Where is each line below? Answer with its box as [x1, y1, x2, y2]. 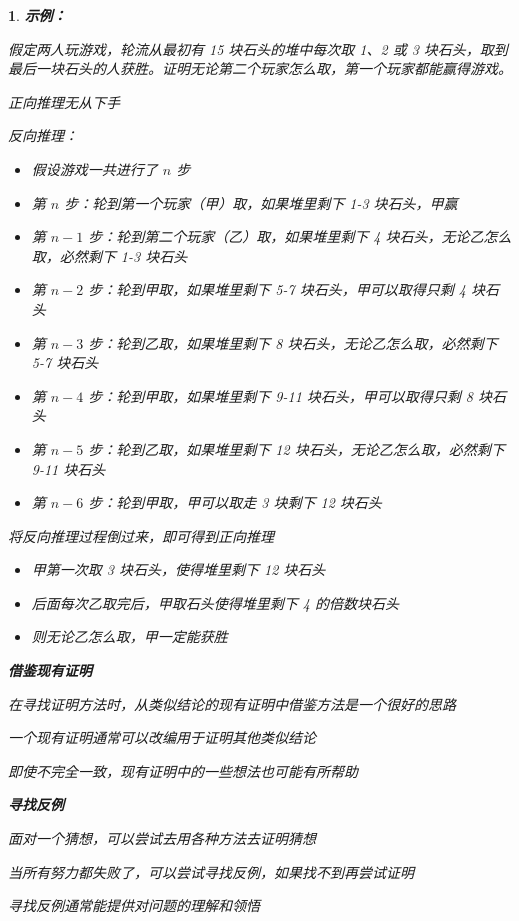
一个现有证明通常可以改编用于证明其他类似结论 [8, 727, 316, 748]
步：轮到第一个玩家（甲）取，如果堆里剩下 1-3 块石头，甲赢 [64, 192, 458, 213]
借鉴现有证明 [8, 660, 92, 681]
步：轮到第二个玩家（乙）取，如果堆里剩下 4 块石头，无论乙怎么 [88, 226, 512, 247]
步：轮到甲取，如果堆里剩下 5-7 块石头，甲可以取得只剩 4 [88, 279, 466, 300]
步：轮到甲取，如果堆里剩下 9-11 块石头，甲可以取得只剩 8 [88, 385, 474, 406]
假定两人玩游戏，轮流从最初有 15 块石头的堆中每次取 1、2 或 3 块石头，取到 [8, 38, 508, 59]
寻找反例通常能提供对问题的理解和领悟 [8, 895, 260, 916]
